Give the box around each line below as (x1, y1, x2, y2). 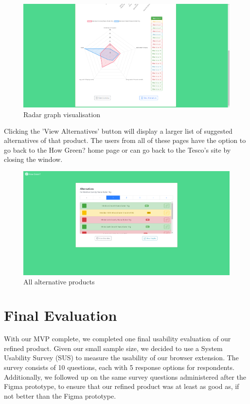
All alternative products (23, 277, 95, 287)
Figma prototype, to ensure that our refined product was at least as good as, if (4, 381, 239, 391)
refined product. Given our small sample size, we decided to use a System (4, 343, 223, 353)
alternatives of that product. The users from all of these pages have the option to (4, 135, 246, 145)
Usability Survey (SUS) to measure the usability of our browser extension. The (4, 352, 239, 363)
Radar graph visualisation (23, 109, 100, 120)
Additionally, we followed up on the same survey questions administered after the (4, 371, 246, 382)
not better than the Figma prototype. (4, 390, 116, 401)
